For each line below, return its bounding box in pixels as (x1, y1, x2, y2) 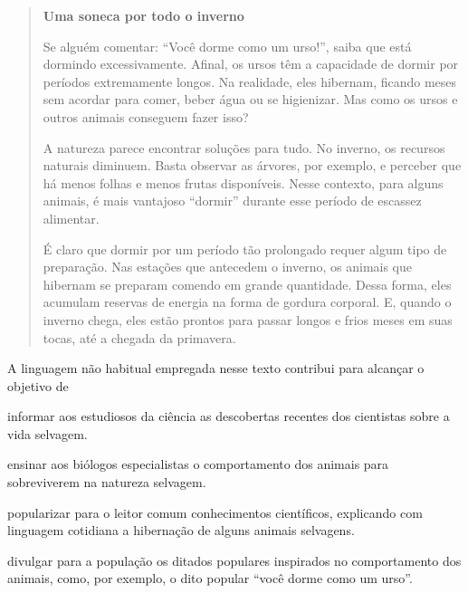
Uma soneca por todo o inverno (43, 6, 244, 24)
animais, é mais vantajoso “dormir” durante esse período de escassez (43, 191, 422, 210)
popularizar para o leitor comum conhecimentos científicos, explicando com (7, 502, 423, 521)
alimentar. (43, 208, 100, 227)
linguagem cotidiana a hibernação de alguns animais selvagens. (7, 521, 355, 540)
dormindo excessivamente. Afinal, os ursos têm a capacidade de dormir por (43, 54, 459, 73)
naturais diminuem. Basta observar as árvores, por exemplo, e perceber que (43, 156, 462, 175)
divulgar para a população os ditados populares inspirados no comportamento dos (7, 550, 462, 569)
